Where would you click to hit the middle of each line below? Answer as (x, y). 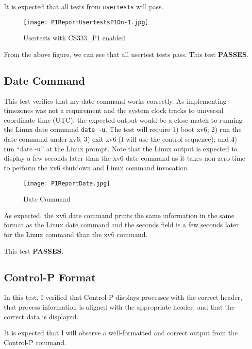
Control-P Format (50, 277)
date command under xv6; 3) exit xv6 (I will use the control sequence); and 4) (121, 139)
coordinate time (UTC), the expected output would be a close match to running (123, 119)
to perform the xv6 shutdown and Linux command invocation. (97, 167)
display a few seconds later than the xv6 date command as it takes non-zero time (125, 158)
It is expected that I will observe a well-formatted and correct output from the (121, 333)
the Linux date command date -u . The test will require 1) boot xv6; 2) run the (123, 129)
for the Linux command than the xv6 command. (76, 234)
